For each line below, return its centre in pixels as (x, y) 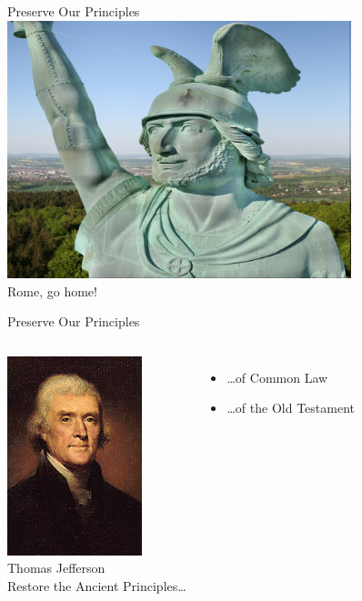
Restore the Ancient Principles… (97, 585)
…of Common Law (277, 377)
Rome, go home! (52, 290)
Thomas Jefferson (56, 568)
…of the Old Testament (291, 408)
